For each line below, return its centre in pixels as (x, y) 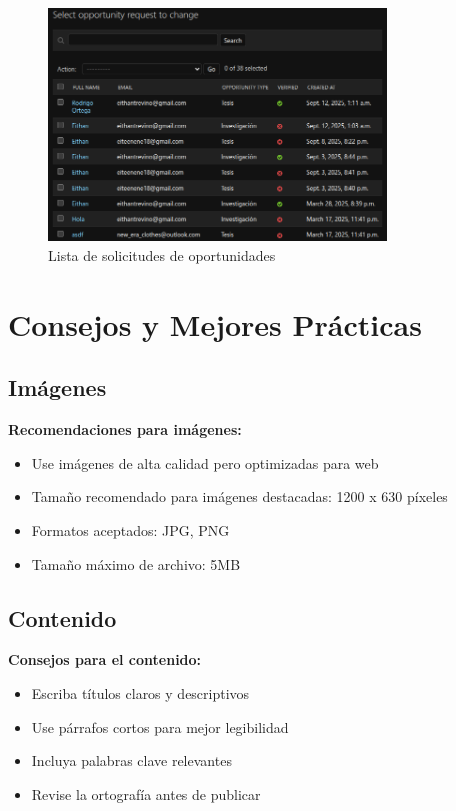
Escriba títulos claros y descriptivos (140, 693)
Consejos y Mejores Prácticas (215, 323)
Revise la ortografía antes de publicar (146, 793)
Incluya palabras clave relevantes (131, 760)
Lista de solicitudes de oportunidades (162, 255)
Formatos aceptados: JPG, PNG (130, 530)
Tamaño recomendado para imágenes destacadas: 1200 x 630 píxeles (239, 496)
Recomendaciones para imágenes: (125, 429)
